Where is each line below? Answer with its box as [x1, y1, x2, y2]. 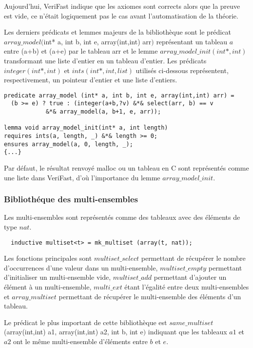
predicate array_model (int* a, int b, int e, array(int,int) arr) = [4, 92, 234, 99]
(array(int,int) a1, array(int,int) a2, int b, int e [4, 327, 143, 337]
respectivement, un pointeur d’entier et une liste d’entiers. [4, 75, 177, 85]
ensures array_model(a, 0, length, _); [4, 140, 133, 148]
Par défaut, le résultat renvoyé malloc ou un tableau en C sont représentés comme [4, 163, 249, 173]
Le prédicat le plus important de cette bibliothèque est [4, 317, 167, 327]
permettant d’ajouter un [154, 272, 227, 282]
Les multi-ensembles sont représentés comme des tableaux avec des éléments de [4, 212, 240, 222]
